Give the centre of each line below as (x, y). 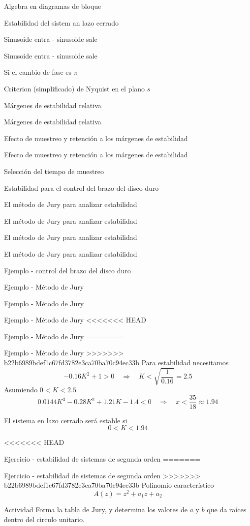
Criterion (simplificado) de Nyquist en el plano (75, 88)
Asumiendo (21, 390)
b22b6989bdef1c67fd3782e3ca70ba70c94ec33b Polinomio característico (109, 485)
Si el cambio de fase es (38, 72)
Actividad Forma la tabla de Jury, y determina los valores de (96, 509)
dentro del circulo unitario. (44, 519)
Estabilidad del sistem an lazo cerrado (62, 22)
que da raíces (227, 509)
